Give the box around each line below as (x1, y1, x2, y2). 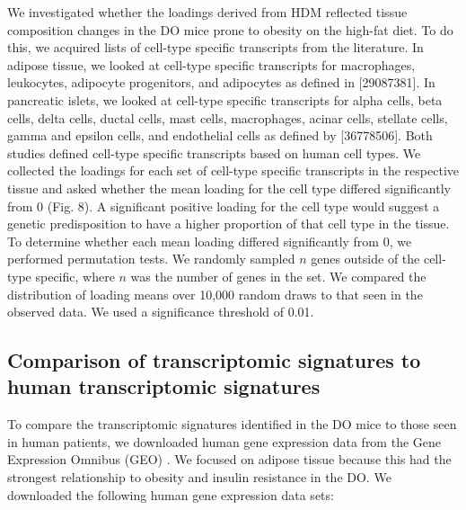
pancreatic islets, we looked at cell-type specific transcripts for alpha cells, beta (7, 90, 443, 109)
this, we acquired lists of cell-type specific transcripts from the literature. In (7, 38, 424, 57)
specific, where (35, 266, 115, 285)
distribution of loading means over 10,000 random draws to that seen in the (7, 284, 423, 303)
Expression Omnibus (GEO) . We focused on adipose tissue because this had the (7, 450, 452, 469)
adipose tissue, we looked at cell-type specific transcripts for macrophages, (7, 55, 416, 74)
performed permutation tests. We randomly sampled (7, 249, 295, 268)
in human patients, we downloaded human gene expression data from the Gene (7, 432, 442, 451)
